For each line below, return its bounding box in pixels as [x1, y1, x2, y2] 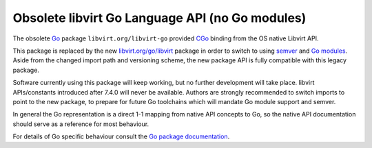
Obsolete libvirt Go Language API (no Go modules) [12, 10, 307, 25]
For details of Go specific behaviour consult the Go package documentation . [12, 132, 230, 140]
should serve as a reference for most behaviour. [12, 120, 149, 128]
